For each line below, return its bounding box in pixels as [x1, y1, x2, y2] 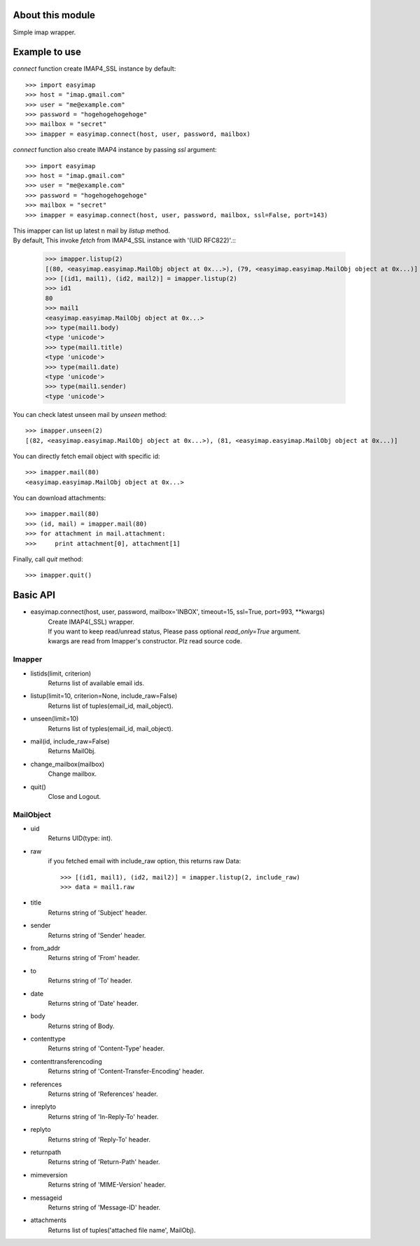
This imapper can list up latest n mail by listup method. [13, 226, 171, 235]
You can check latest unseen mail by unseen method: [13, 410, 167, 418]
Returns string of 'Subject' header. [48, 908, 147, 917]
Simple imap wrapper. [13, 28, 76, 36]
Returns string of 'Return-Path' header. [48, 1158, 160, 1166]
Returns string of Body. [48, 1022, 115, 1030]
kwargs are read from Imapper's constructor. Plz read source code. [48, 637, 242, 645]
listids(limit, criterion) [30, 669, 92, 678]
